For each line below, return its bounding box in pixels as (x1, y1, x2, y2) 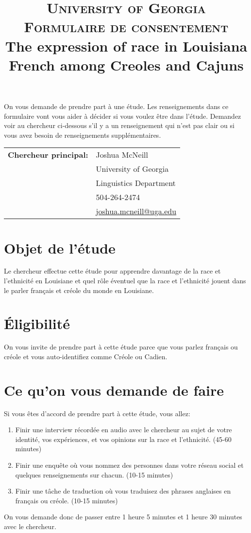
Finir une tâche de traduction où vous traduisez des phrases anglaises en (15, 486, 231, 496)
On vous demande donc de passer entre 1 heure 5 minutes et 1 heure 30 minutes (4, 512, 242, 522)
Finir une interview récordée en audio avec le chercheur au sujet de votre (15, 424, 232, 435)
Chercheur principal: (8, 149, 88, 161)
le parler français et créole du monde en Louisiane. (4, 285, 154, 295)
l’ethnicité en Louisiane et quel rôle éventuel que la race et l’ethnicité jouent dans (4, 276, 246, 286)
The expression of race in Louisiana (5, 36, 248, 55)
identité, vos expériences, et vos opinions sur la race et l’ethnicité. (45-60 (15, 434, 232, 444)
